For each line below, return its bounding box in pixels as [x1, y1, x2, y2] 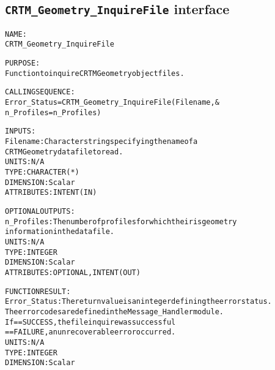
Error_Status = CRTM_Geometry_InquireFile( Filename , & [5, 98, 219, 107]
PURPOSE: [5, 59, 40, 68]
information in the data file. [5, 227, 114, 236]
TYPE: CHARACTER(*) [5, 168, 79, 176]
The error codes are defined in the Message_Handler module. [5, 307, 224, 316]
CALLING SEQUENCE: [5, 88, 75, 97]
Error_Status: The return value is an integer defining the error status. [5, 297, 272, 306]
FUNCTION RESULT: [5, 287, 71, 296]
